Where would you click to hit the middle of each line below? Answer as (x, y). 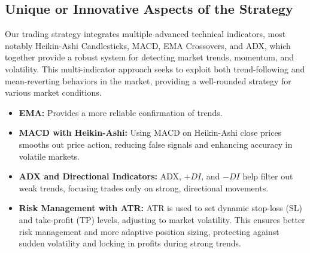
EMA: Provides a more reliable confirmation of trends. (121, 112)
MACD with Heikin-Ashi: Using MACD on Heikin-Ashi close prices (150, 132)
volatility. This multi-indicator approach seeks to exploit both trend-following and (155, 68)
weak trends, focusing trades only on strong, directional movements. (144, 188)
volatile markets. (49, 156)
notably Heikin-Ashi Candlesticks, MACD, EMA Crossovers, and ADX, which (148, 45)
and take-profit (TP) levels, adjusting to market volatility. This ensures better (162, 219)
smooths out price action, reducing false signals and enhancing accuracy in (156, 144)
